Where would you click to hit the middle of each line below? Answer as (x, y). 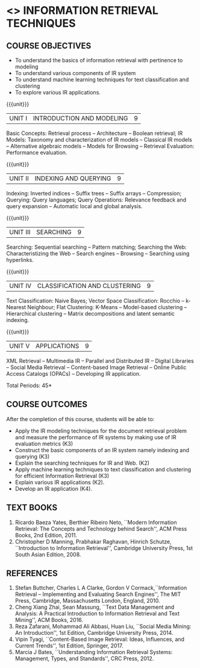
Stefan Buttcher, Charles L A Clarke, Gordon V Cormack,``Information (101, 588)
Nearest (16, 307)
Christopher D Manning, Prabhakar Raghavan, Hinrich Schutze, (93, 542)
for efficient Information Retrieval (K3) (62, 476)
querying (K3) (32, 456)
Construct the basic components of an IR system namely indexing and (102, 450)
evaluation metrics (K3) (44, 444)
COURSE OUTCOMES (47, 404)
